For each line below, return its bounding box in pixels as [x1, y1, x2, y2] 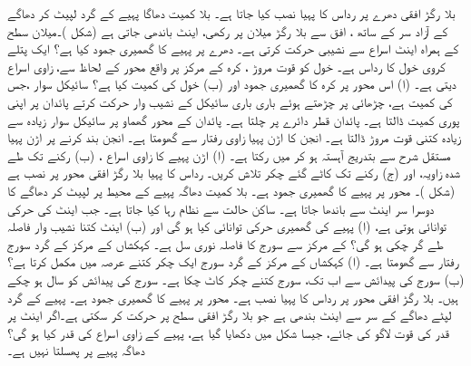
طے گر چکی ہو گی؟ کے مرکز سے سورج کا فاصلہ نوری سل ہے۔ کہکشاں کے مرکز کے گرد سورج [7, 234, 444, 253]
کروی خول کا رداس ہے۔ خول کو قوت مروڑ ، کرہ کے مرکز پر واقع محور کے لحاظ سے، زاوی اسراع [7, 56, 446, 75]
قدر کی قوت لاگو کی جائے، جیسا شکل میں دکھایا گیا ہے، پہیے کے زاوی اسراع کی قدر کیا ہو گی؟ [7, 323, 449, 342]
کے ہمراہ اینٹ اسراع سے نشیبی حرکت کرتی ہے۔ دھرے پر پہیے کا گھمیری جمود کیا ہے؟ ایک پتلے [7, 39, 459, 58]
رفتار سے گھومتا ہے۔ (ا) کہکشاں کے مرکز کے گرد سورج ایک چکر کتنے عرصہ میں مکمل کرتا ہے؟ [7, 252, 459, 271]
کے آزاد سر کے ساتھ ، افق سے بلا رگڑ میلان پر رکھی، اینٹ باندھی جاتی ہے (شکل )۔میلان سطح [7, 21, 448, 40]
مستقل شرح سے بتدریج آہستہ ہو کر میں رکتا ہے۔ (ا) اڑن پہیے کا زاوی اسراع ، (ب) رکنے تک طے [7, 145, 451, 164]
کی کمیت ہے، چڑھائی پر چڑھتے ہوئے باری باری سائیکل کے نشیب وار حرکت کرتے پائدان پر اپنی [7, 91, 453, 111]
